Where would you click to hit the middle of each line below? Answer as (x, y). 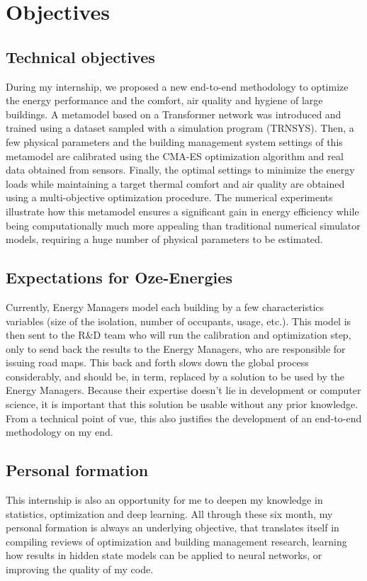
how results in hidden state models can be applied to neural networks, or (164, 555)
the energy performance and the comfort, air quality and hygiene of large (164, 100)
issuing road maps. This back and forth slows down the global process (157, 362)
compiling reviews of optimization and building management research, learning (176, 541)
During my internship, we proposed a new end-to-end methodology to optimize (177, 86)
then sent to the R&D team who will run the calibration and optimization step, (179, 335)
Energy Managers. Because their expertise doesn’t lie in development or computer (183, 390)
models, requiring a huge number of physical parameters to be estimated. (164, 239)
